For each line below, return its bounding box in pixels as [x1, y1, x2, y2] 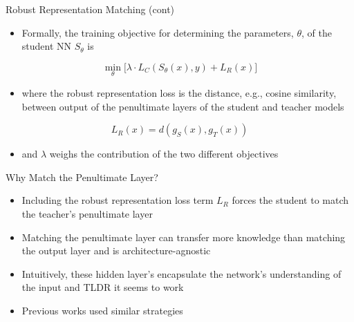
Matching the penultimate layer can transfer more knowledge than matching [21, 229, 346, 244]
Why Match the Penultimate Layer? [6, 169, 158, 184]
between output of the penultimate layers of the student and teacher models [21, 99, 344, 113]
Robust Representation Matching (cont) [6, 2, 175, 16]
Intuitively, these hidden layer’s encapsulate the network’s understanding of [21, 266, 342, 281]
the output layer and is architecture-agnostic [21, 243, 211, 258]
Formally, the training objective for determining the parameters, [21, 25, 294, 39]
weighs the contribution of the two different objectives [49, 146, 279, 161]
